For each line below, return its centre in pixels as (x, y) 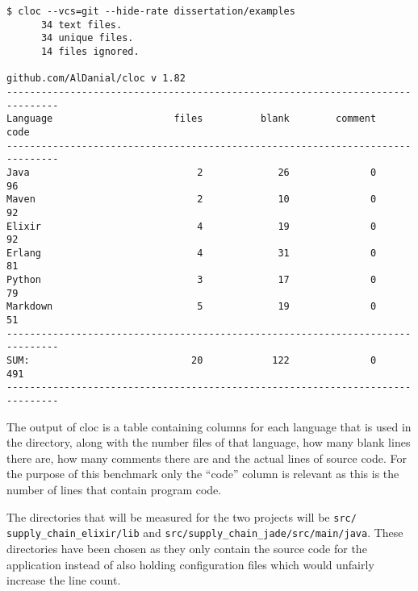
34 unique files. (87, 38)
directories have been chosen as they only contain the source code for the (187, 548)
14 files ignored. (90, 51)
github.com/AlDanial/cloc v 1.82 (96, 79)
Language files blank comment (192, 119)
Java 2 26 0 (192, 172)
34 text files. (82, 25)
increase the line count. (64, 580)
